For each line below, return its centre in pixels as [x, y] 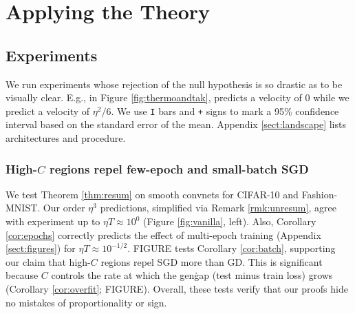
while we [331, 97]
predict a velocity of [48, 111]
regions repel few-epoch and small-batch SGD [179, 168]
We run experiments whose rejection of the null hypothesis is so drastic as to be [174, 84]
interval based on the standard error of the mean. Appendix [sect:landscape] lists [176, 124]
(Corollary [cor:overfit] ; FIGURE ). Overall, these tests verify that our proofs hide [177, 288]
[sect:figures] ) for [41, 248]
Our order [64, 208]
